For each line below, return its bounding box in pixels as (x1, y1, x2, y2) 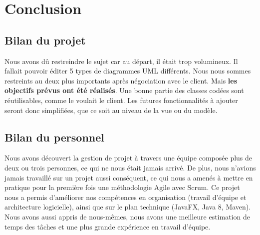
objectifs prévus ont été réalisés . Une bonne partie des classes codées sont (4, 85, 244, 95)
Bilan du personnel (4, 129, 104, 144)
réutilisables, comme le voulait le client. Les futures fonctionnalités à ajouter (4, 94, 238, 105)
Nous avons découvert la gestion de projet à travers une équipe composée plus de (4, 152, 253, 163)
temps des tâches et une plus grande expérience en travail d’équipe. (4, 221, 211, 231)
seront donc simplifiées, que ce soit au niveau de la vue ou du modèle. (4, 104, 218, 115)
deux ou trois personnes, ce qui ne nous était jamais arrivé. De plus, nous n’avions (4, 162, 256, 172)
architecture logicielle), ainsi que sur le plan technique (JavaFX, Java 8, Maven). (4, 201, 251, 212)
